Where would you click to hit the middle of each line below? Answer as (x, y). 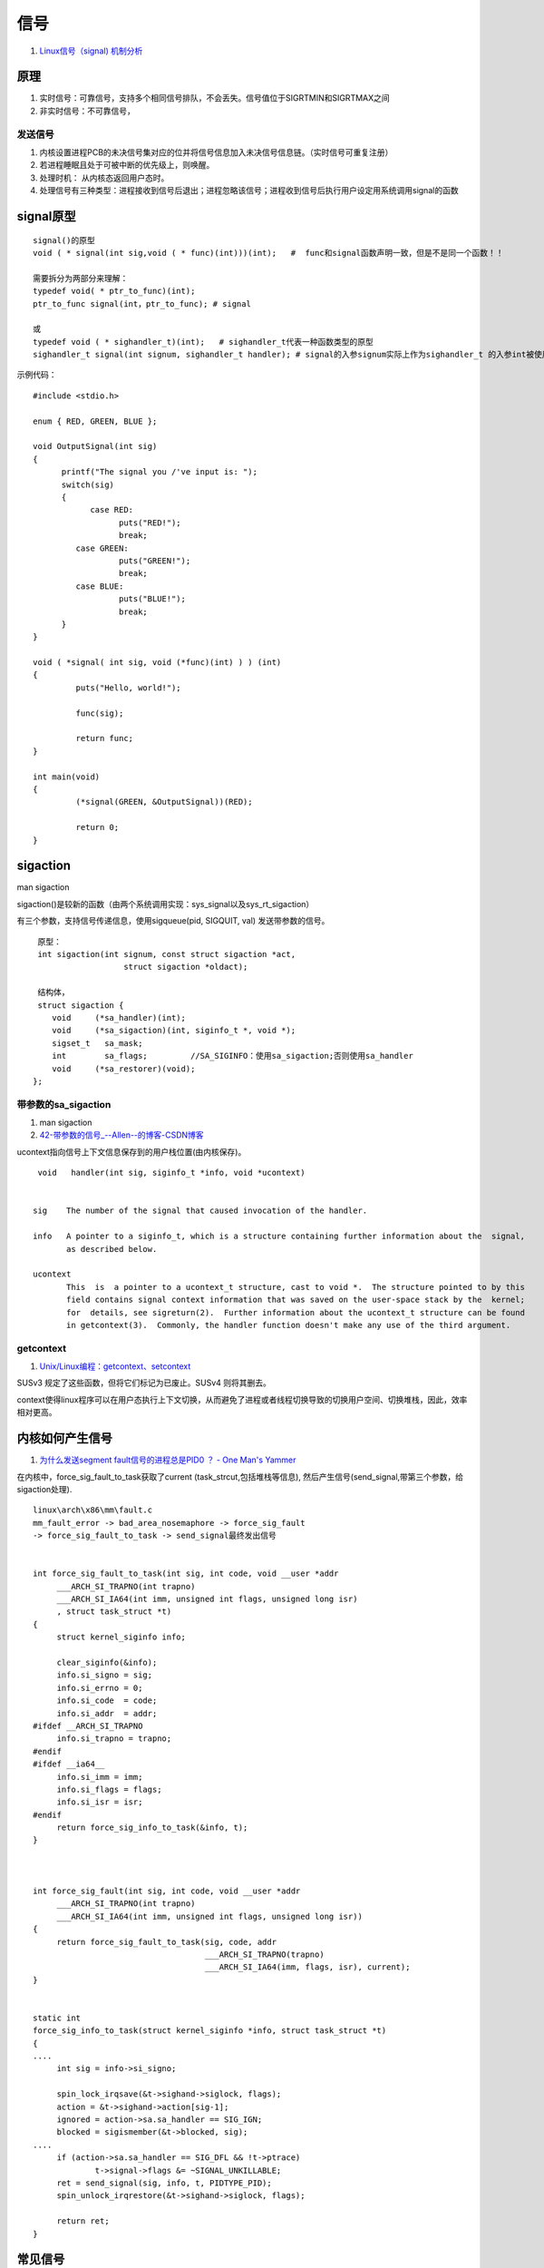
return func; (105, 738)
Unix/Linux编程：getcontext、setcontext (115, 1366)
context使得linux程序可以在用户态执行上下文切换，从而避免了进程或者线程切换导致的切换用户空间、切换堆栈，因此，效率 (242, 1399)
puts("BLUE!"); (152, 599)
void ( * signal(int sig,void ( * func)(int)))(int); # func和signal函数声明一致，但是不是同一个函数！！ (268, 253)
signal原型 (46, 216)
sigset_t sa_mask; (97, 1043)
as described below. (112, 1249)
